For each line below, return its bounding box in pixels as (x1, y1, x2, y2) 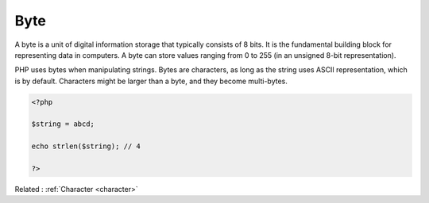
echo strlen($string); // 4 (31, 142, 141, 151)
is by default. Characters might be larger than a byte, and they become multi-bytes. (14, 76, 288, 86)
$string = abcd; (31, 120, 95, 128)
